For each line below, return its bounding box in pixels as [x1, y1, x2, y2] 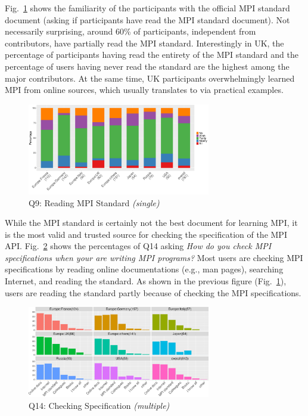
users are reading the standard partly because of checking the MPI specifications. [5, 286, 301, 299]
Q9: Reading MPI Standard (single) [29, 196, 160, 209]
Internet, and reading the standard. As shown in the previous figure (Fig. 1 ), [5, 275, 287, 287]
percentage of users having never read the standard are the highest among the [5, 60, 290, 72]
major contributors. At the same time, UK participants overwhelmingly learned [5, 72, 295, 84]
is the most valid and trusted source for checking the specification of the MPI [5, 228, 287, 240]
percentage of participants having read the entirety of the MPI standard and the [5, 48, 298, 61]
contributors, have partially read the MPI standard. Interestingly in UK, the [5, 36, 284, 49]
